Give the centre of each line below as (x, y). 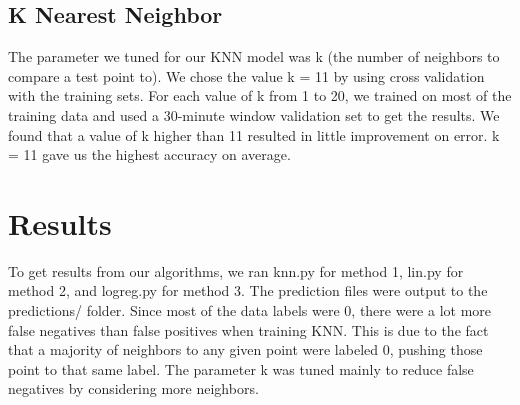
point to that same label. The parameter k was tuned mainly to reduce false (241, 368)
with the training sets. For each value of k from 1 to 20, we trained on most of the (260, 95)
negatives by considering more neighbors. (133, 388)
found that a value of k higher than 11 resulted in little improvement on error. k (254, 134)
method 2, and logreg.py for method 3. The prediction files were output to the (248, 290)
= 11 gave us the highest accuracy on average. (149, 154)
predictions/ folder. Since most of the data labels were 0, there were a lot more (250, 310)
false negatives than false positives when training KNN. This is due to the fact (248, 329)
